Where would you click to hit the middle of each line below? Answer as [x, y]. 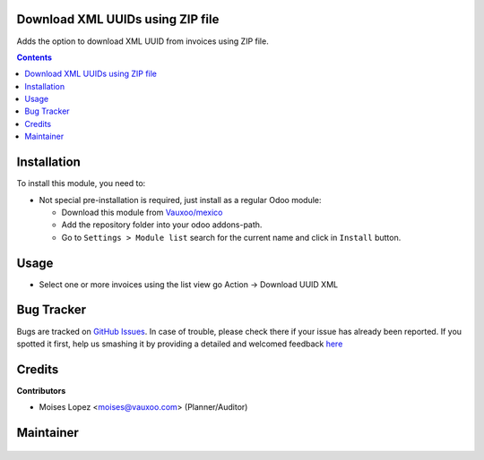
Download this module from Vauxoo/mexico [142, 212]
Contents [35, 57]
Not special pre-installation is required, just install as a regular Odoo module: [180, 200]
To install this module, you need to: [81, 183]
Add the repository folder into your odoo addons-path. [162, 225]
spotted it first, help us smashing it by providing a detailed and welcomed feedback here [180, 344]
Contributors [41, 390]
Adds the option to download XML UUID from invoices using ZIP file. [143, 41]
